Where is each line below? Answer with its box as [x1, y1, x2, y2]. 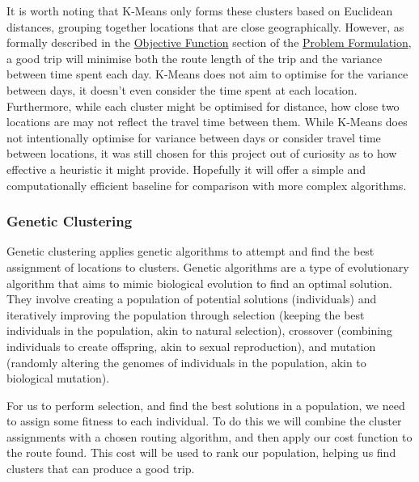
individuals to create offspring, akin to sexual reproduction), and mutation [6, 337, 376, 354]
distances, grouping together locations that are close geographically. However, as [6, 18, 404, 35]
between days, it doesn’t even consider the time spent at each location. [6, 81, 358, 98]
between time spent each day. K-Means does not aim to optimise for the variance [6, 66, 408, 82]
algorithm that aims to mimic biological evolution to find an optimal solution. [6, 274, 393, 291]
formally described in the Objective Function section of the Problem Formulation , [6, 34, 412, 51]
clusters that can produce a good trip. [6, 460, 195, 477]
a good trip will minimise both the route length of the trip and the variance [6, 49, 383, 66]
